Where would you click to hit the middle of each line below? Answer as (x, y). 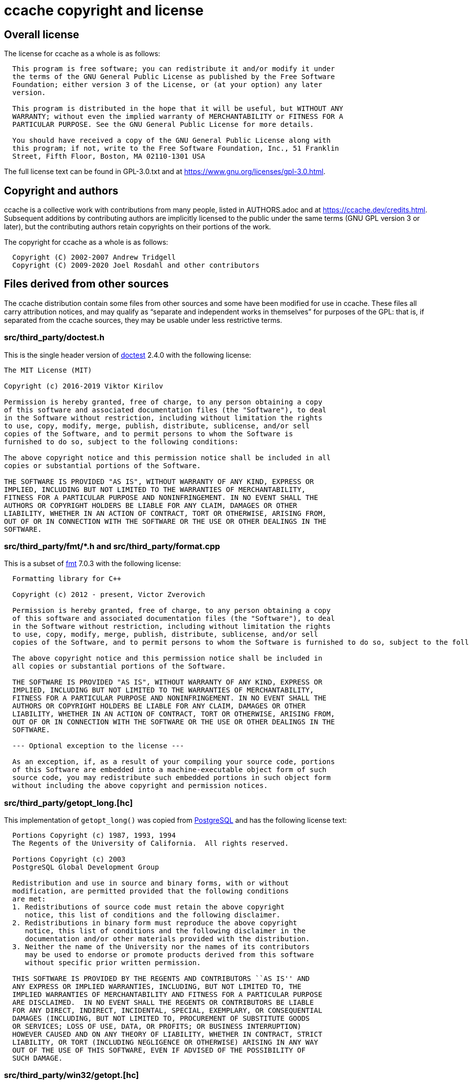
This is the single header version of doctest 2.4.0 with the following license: (128, 355)
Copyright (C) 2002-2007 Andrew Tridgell (94, 257)
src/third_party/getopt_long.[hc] (69, 803)
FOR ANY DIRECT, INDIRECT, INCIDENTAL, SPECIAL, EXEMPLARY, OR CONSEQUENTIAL (167, 1011)
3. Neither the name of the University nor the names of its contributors (161, 947)
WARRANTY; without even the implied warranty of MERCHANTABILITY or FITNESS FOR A (178, 117)
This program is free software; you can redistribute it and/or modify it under (173, 69)
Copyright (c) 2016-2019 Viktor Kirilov (84, 386)
